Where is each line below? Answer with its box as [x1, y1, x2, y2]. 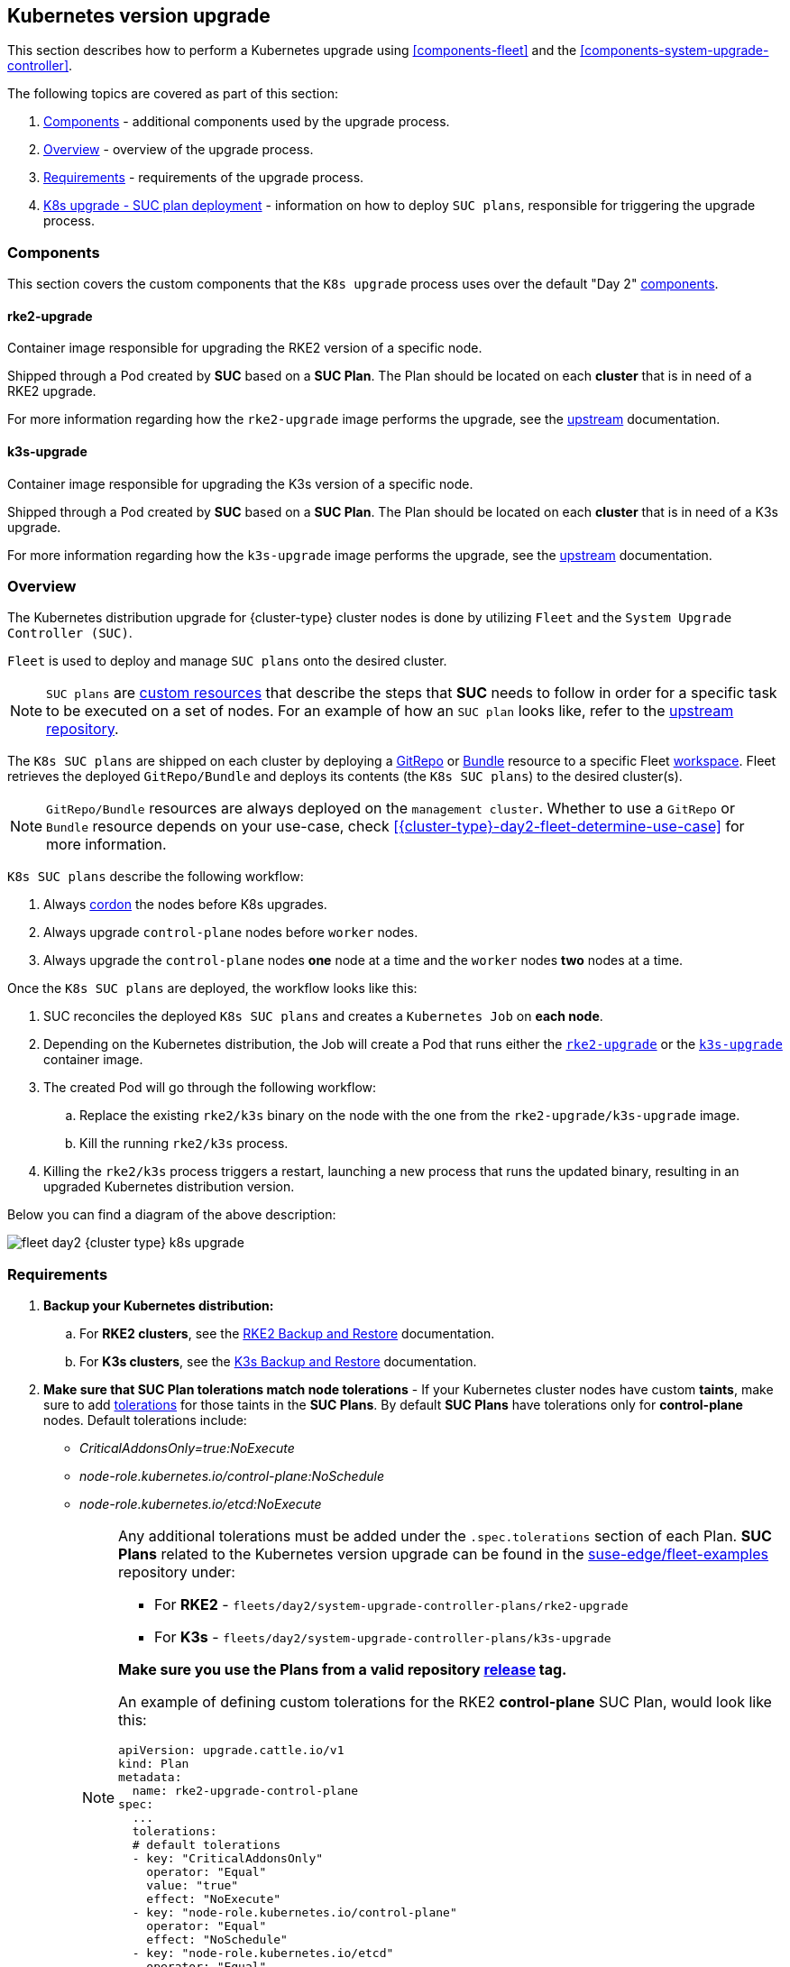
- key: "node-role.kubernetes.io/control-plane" [132, 1906, 457, 1920]
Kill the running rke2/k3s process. [79, 1135, 289, 1152]
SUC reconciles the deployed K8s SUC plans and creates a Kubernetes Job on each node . [43, 1008, 603, 1025]
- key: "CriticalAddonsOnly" [132, 1852, 324, 1866]
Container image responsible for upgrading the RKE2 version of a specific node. [7, 340, 482, 356]
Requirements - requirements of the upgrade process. [43, 170, 364, 186]
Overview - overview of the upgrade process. [43, 142, 314, 158]
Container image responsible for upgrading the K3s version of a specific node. [7, 475, 473, 492]
